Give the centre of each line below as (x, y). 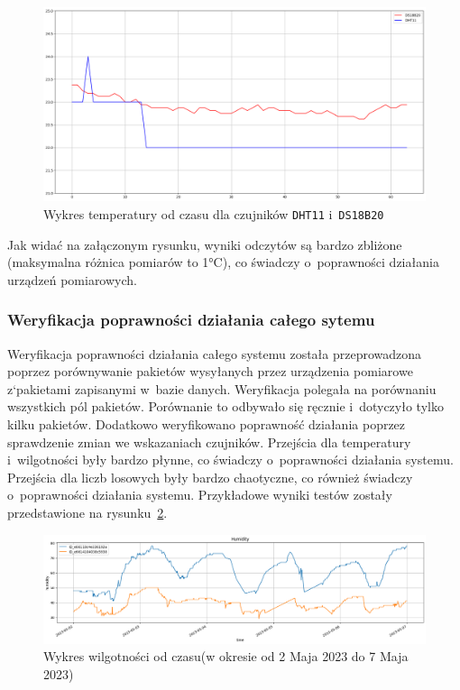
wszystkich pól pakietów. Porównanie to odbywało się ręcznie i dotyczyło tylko (225, 406)
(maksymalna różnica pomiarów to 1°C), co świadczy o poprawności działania (223, 262)
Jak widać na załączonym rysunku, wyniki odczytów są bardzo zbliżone (205, 244)
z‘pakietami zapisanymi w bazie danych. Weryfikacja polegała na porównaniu (222, 388)
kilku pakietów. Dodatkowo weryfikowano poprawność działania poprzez (207, 423)
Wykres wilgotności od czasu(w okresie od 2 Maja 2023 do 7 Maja (226, 656)
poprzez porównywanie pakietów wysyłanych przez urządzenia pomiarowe (210, 371)
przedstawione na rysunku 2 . (87, 512)
